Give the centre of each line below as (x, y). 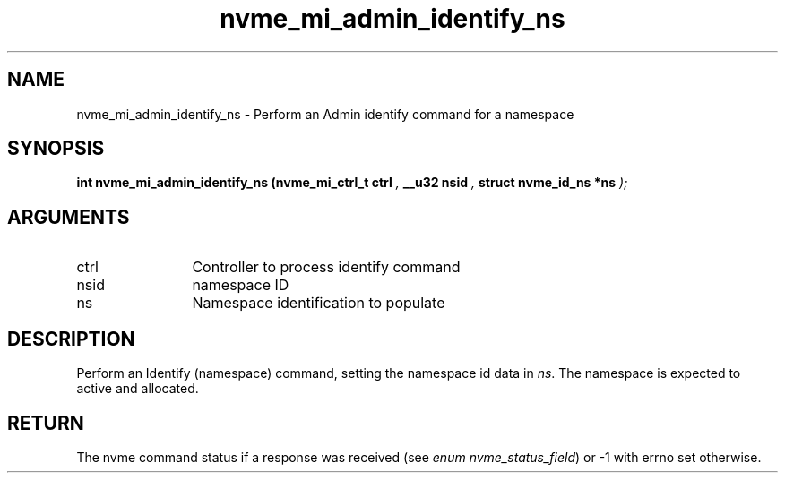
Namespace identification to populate (319, 303)
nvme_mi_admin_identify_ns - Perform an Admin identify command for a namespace (325, 114)
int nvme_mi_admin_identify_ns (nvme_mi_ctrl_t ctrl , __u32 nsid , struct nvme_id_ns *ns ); (352, 183)
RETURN (46, 423)
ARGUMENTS (69, 217)
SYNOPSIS (56, 149)
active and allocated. (138, 389)
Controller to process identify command (326, 267)
